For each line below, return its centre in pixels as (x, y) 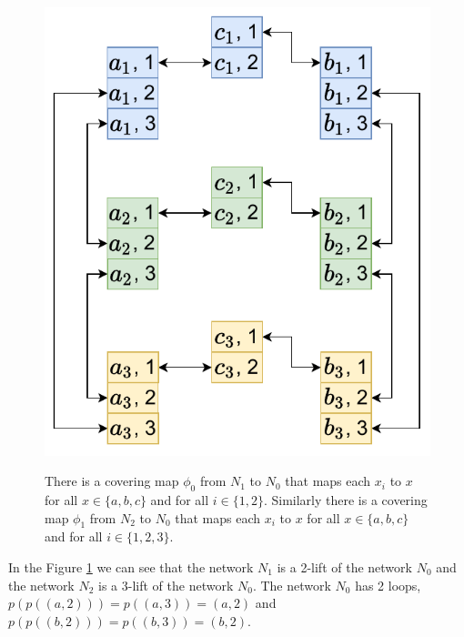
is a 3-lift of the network (166, 585)
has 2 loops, (388, 585)
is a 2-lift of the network (344, 566)
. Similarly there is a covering (345, 499)
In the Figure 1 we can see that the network (131, 566)
